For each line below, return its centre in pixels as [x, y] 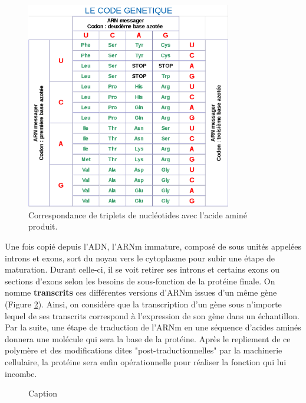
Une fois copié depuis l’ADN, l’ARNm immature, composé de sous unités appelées [153, 246]
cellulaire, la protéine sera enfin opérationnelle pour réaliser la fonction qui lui [146, 361]
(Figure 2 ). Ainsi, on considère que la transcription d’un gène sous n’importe [143, 304]
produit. [43, 226]
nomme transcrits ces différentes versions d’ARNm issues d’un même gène [141, 292]
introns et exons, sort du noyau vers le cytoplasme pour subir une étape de [140, 258]
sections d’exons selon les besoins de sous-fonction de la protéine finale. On [140, 281]
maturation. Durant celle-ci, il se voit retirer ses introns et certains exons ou [142, 269]
